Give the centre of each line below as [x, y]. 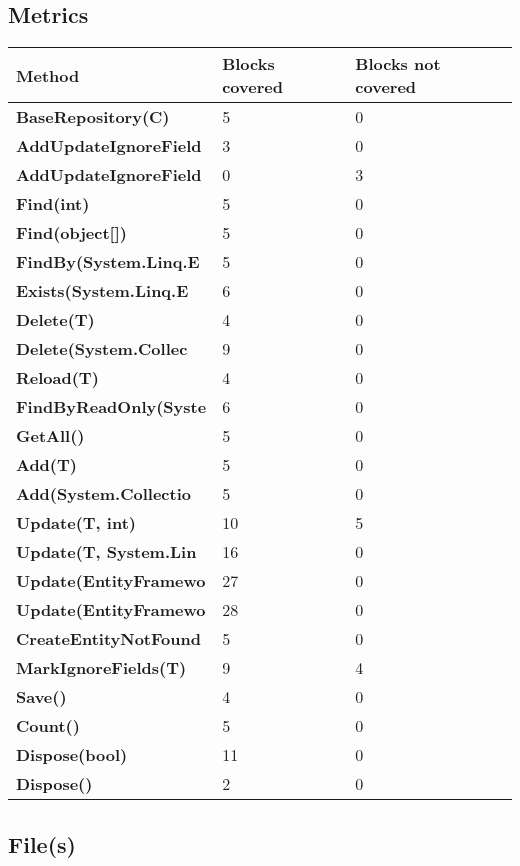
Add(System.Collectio [103, 494]
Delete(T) [55, 320]
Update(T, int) [76, 523]
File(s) [42, 843]
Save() [41, 697]
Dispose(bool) [72, 755]
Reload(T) [57, 378]
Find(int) [53, 204]
